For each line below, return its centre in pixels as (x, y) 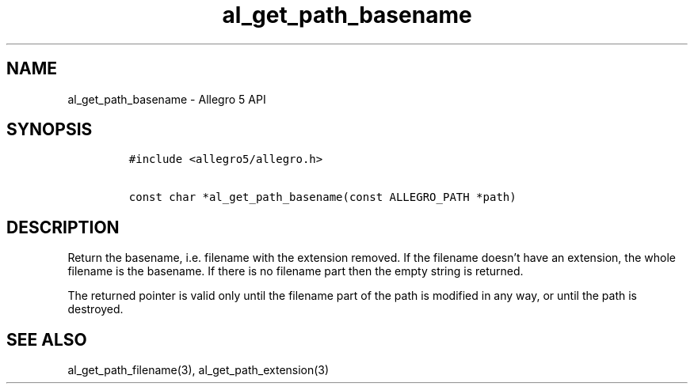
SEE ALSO (47, 339)
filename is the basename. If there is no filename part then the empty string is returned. (296, 271)
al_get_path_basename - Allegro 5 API (167, 99)
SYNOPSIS (50, 130)
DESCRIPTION (63, 227)
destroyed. (95, 309)
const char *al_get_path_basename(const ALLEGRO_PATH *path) (322, 197)
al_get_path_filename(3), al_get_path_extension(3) (198, 370)
